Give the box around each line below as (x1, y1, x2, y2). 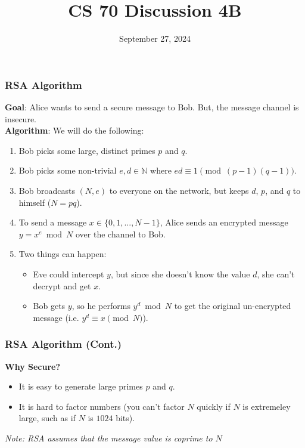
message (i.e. (33, 311, 79, 323)
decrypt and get (33, 279, 91, 292)
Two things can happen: (18, 248, 107, 260)
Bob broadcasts (18, 184, 75, 196)
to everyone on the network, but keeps (109, 184, 249, 196)
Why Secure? (5, 360, 61, 372)
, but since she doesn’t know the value (110, 267, 250, 280)
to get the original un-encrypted (174, 299, 291, 312)
